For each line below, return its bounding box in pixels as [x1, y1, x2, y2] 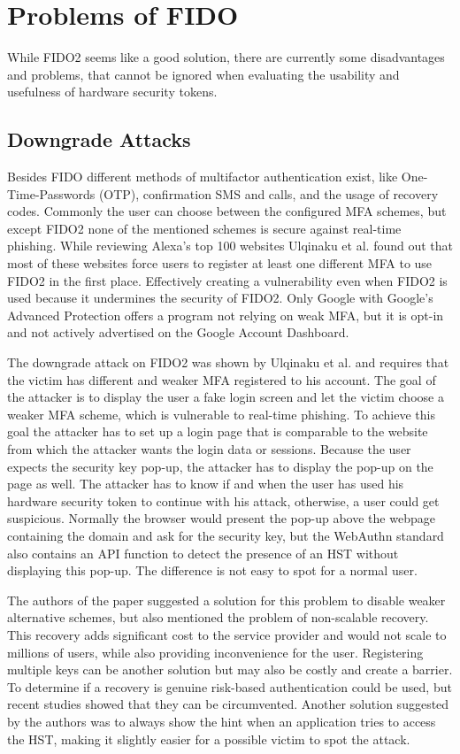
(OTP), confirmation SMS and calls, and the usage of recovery [98, 184, 439, 203]
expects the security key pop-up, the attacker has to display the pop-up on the [7, 457, 433, 475]
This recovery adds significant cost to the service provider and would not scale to [7, 625, 447, 643]
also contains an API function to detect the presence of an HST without [7, 543, 399, 562]
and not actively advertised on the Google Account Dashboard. [7, 323, 349, 342]
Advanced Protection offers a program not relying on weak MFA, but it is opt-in [7, 305, 444, 324]
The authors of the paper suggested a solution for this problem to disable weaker [7, 590, 446, 609]
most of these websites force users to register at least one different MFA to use [7, 254, 433, 273]
